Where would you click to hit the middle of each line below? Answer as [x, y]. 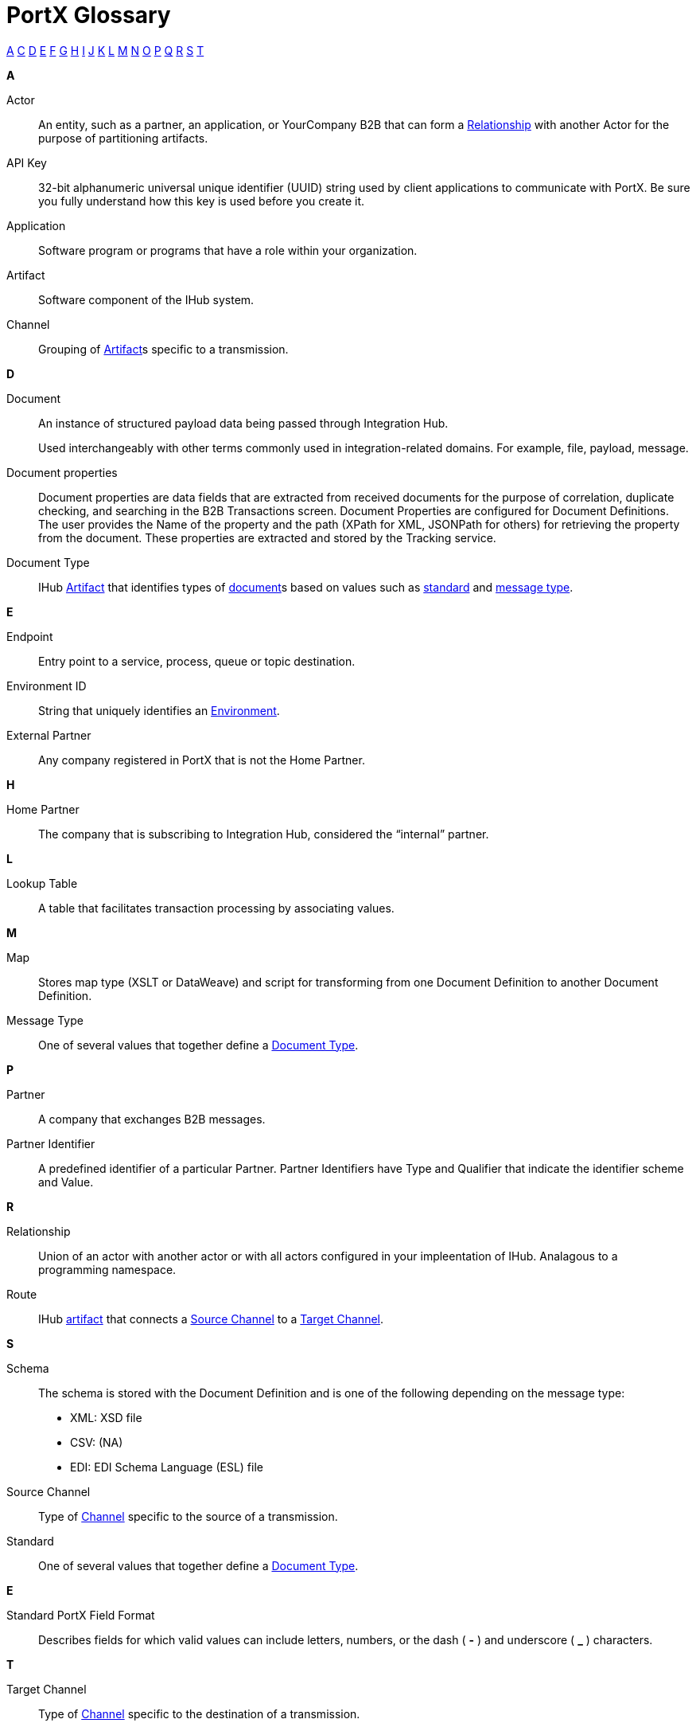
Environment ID [47, 686]
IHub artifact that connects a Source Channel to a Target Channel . [211, 1319]
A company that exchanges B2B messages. [152, 1119]
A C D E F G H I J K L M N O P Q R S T [105, 50]
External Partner [49, 735]
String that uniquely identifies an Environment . [159, 710]
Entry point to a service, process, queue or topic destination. [197, 661]
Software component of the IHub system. [146, 299]
